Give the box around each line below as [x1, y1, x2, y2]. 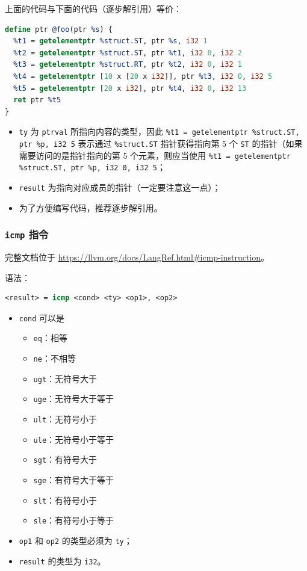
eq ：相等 [33, 332, 67, 344]
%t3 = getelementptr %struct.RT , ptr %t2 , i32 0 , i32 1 [13, 60, 242, 69]
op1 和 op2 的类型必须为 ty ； [19, 534, 132, 546]
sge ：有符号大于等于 [33, 474, 114, 486]
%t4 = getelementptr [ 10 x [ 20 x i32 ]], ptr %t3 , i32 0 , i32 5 [13, 72, 273, 81]
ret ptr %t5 [13, 96, 61, 105]
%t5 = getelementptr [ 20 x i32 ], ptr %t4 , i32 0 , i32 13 [13, 84, 247, 93]
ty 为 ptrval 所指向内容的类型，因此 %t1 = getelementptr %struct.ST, [19, 125, 300, 138]
